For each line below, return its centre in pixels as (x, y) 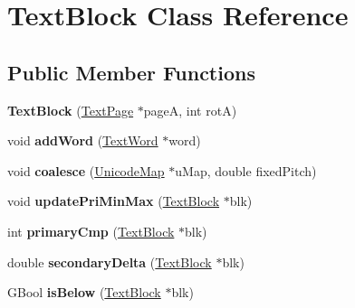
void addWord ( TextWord (83, 140)
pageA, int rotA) (190, 110)
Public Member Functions (131, 72)
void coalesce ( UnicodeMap (86, 170)
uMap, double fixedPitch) (246, 170)
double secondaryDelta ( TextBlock (110, 261)
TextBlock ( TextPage (71, 110)
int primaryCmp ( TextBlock (91, 231)
